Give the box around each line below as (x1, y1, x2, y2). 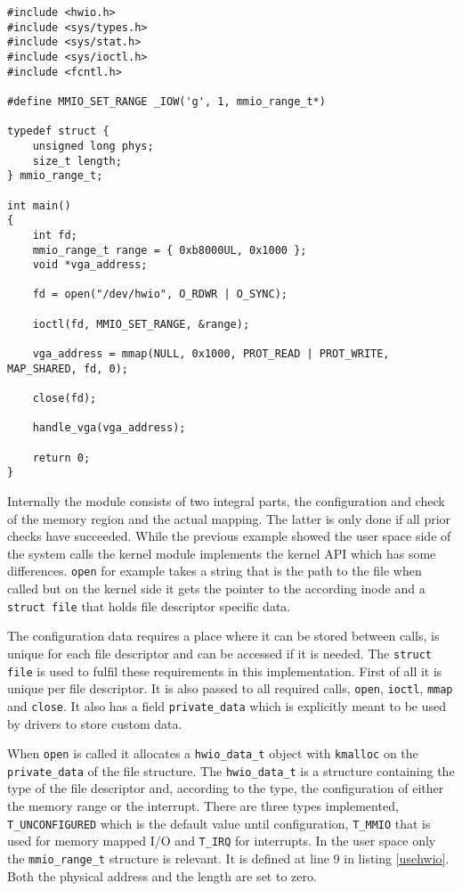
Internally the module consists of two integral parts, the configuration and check (7, 492, 445, 510)
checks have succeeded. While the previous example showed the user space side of (7, 527, 451, 545)
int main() (7, 199, 71, 212)
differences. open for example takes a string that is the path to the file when (7, 561, 422, 580)
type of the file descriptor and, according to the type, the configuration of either (7, 779, 444, 797)
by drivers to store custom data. (7, 714, 182, 732)
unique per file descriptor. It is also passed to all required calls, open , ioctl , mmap (7, 679, 453, 698)
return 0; (32, 451, 91, 464)
